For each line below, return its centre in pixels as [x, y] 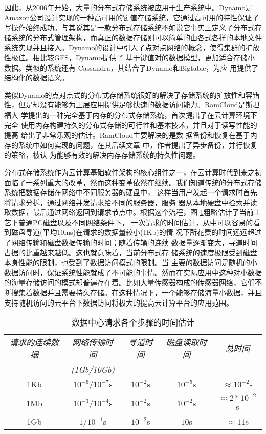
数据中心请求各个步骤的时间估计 [133, 322]
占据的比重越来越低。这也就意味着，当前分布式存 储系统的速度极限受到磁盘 [131, 252]
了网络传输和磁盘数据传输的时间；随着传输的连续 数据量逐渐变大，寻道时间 [131, 242]
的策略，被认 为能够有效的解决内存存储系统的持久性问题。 [102, 155]
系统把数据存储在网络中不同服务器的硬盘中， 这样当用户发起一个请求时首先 [131, 192]
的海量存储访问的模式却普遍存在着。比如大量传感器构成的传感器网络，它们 [129, 282]
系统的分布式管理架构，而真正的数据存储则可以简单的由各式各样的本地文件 [136, 37]
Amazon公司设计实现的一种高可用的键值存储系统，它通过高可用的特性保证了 [132, 17]
